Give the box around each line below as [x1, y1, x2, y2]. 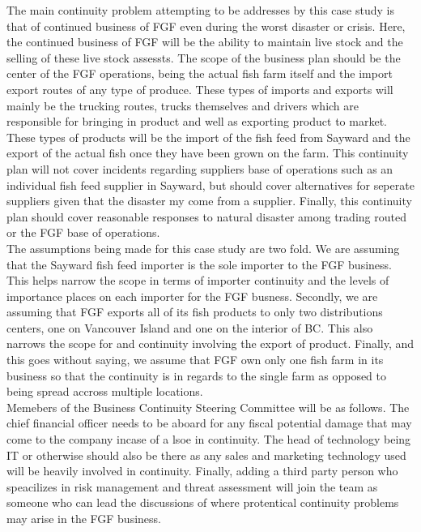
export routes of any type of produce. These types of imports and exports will [6, 80, 393, 97]
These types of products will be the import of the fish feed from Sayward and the [6, 128, 410, 145]
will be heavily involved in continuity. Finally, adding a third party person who [6, 462, 398, 479]
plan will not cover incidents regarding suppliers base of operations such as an [6, 160, 393, 177]
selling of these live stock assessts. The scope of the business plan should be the [6, 49, 401, 66]
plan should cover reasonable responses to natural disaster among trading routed [6, 208, 406, 225]
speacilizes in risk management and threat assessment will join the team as [6, 478, 378, 495]
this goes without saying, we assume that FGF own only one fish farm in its [6, 351, 384, 368]
